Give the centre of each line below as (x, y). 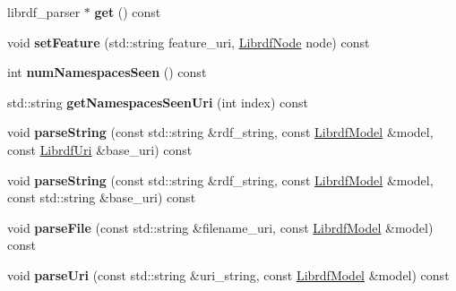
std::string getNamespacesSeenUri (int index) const (158, 102)
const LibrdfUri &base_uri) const (100, 149)
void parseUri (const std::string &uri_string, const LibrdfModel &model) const (228, 274)
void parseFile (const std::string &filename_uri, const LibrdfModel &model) (220, 227)
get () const (128, 12)
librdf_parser (44, 12)
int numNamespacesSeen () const (107, 72)
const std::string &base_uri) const (102, 197)
